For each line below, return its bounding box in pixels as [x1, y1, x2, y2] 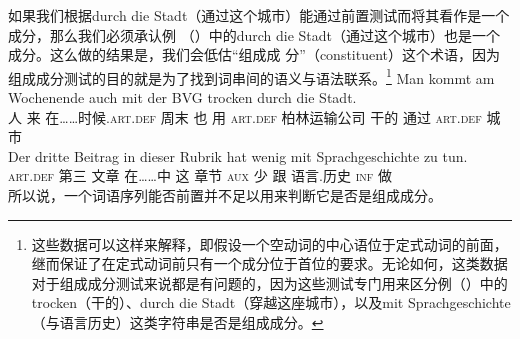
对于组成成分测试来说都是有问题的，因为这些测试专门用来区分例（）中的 [31, 272, 508, 293]
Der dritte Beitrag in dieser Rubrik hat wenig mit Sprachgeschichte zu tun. [8, 145, 468, 166]
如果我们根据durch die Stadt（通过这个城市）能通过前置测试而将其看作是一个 [8, 5, 510, 25]
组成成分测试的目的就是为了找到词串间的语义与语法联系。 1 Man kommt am [8, 64, 495, 88]
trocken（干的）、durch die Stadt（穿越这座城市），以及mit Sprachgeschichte [31, 292, 511, 313]
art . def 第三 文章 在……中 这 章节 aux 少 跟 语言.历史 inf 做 [8, 165, 392, 186]
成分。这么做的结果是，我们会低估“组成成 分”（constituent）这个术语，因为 [8, 44, 501, 65]
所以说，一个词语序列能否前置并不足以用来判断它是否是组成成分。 [8, 185, 442, 205]
